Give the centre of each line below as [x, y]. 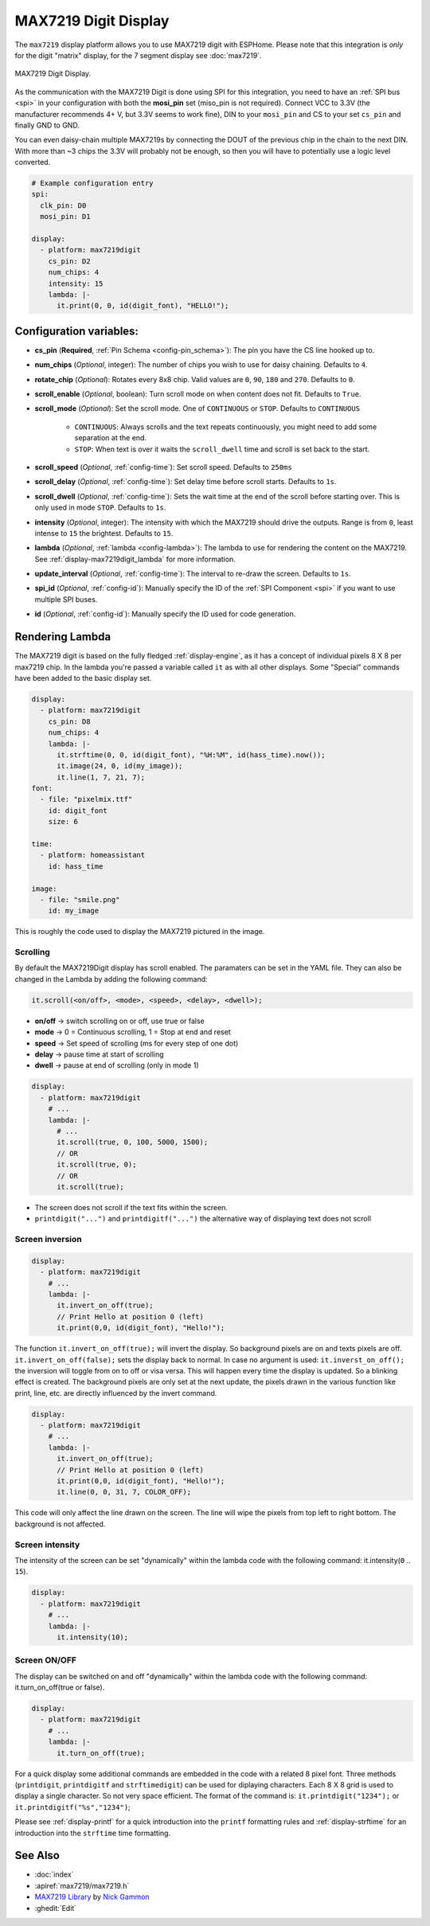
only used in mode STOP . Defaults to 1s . [100, 508]
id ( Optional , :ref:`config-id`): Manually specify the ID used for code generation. [165, 614]
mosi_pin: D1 [65, 217]
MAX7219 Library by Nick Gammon [92, 1897]
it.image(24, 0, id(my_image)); [120, 766]
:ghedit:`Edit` [56, 1908]
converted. [33, 162]
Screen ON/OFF [46, 1660]
